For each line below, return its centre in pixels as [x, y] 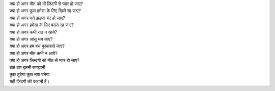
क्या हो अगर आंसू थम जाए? [31, 39]
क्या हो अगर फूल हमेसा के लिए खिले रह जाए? [45, 11]
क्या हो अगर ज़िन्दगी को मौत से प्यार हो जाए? [45, 60]
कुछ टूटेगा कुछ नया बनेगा [30, 74]
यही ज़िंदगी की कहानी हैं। [30, 81]
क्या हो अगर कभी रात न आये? [33, 32]
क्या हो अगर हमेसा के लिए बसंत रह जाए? [42, 25]
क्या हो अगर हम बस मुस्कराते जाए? [37, 46]
